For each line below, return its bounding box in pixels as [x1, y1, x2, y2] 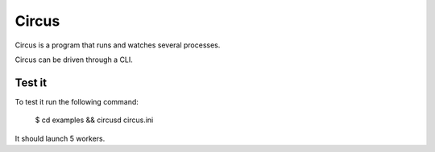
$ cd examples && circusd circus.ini [35, 115, 154, 125]
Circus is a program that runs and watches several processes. [14, 40, 221, 50]
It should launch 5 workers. [14, 134, 106, 143]
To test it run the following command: [14, 97, 139, 106]
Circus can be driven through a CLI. [14, 55, 133, 64]
